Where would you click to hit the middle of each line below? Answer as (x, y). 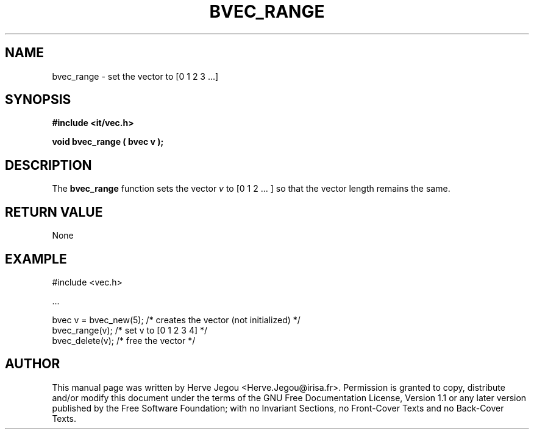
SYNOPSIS (38, 100)
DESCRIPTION (48, 165)
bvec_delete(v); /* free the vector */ (124, 340)
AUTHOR (33, 364)
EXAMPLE (36, 259)
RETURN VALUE (54, 212)
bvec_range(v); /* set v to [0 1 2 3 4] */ (130, 330)
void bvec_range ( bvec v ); (108, 142)
